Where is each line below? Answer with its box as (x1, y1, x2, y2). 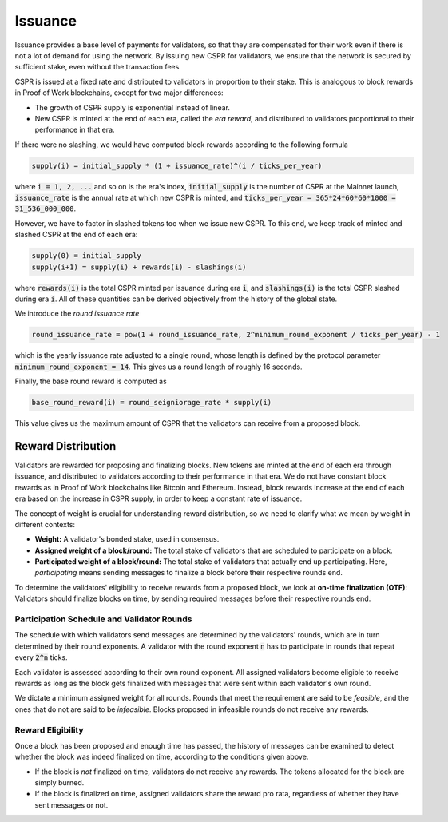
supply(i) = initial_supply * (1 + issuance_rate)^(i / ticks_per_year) (31, 161, 323, 170)
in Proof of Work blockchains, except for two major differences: (14, 88, 224, 97)
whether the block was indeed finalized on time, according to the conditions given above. (14, 752, 309, 762)
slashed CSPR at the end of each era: (14, 230, 138, 240)
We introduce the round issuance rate (14, 308, 140, 319)
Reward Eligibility (14, 724, 84, 735)
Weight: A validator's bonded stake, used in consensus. (34, 534, 220, 544)
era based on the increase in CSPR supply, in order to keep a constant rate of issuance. (14, 494, 303, 503)
